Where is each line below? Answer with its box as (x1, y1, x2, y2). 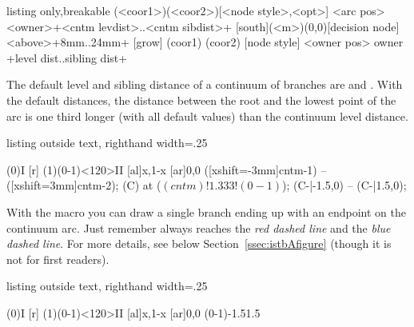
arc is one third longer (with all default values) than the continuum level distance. (6, 107, 408, 124)
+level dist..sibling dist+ (6, 49, 128, 66)
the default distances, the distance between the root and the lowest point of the (6, 91, 396, 108)
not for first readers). (6, 250, 109, 267)
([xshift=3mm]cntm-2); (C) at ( (6, 177, 161, 193)
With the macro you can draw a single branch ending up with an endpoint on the (6, 203, 406, 220)
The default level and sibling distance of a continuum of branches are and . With (6, 76, 403, 93)
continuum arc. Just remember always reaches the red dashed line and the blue (6, 219, 391, 236)
